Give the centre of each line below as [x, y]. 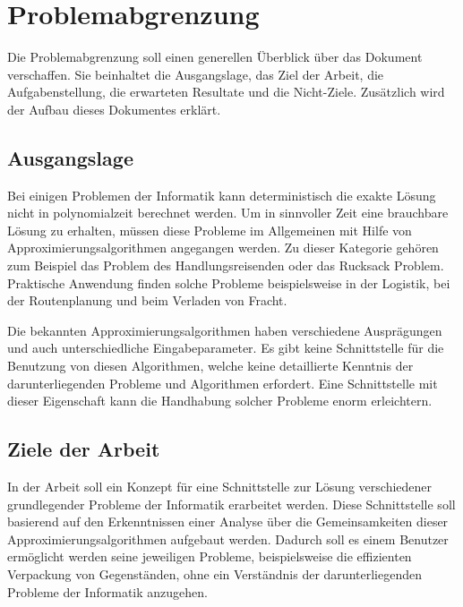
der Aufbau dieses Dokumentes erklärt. [114, 109]
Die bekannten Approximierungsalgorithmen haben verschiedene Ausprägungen [225, 330]
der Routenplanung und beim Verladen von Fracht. [147, 300]
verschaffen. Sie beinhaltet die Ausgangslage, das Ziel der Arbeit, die [196, 74]
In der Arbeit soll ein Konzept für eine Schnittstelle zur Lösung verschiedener [220, 487]
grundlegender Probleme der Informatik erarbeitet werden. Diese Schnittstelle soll [231, 504]
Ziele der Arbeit [84, 449]
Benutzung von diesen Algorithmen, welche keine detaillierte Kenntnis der [210, 366]
